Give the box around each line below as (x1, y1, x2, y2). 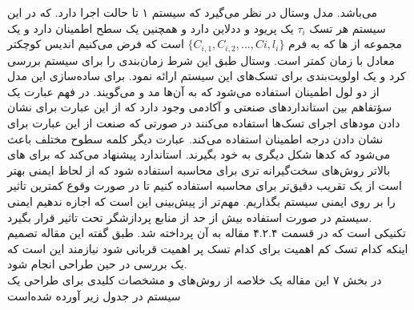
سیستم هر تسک (309, 19, 386, 36)
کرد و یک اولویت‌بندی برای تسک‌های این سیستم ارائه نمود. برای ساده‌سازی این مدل (7, 67, 406, 84)
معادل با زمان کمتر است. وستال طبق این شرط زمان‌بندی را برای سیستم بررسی (7, 51, 395, 68)
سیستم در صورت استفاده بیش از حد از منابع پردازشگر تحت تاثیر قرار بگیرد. (7, 208, 372, 225)
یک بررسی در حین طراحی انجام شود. (7, 256, 187, 272)
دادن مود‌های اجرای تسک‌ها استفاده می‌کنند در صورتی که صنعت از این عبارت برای (7, 115, 400, 131)
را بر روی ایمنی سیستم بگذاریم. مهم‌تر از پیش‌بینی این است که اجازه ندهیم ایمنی (7, 192, 396, 209)
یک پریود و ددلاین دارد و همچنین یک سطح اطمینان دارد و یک (7, 19, 294, 36)
